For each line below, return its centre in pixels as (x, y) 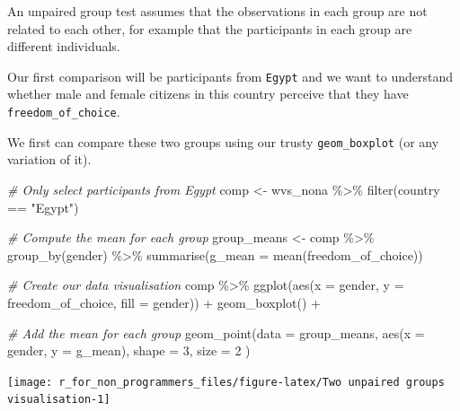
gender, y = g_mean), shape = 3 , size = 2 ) (129, 350)
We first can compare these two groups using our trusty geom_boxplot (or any (223, 141)
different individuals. (64, 46)
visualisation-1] (59, 400)
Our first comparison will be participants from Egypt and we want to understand (230, 76)
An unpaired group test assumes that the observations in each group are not (217, 11)
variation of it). (49, 159)
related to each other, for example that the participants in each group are (210, 28)
